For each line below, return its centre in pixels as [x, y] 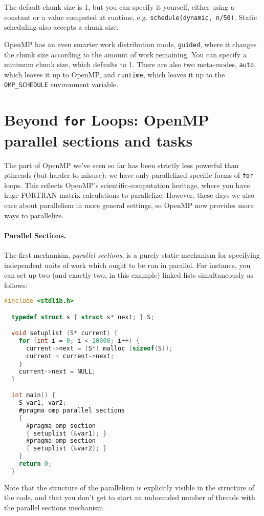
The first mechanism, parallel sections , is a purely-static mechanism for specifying [132, 254]
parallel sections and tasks [98, 140]
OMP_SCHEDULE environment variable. [61, 84]
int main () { [34, 395]
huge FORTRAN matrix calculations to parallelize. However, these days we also [129, 195]
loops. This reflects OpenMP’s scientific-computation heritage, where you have [127, 185]
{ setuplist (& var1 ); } [66, 433]
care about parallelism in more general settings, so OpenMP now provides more [129, 205]
